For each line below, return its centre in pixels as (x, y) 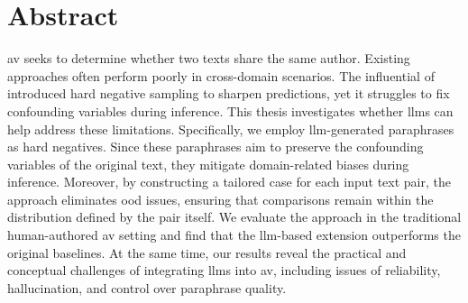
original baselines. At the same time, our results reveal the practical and (207, 252)
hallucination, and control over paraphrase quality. (147, 287)
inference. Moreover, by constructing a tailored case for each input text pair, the (229, 182)
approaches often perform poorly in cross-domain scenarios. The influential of (221, 75)
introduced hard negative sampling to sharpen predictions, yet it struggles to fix (229, 93)
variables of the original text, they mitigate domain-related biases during (208, 164)
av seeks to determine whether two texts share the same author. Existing (209, 58)
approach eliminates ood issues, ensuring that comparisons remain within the (220, 199)
